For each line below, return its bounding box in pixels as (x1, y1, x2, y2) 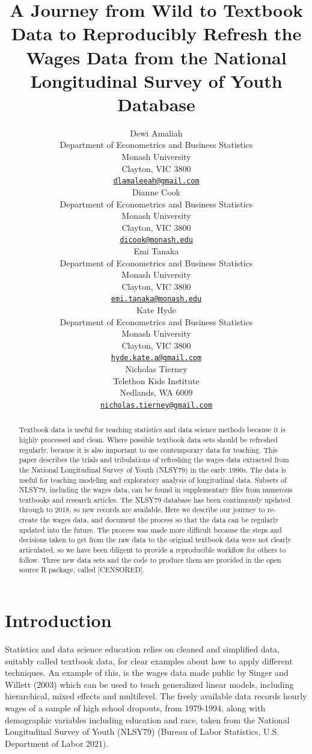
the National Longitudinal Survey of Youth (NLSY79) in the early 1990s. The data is (19, 464, 286, 474)
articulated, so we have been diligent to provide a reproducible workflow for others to (19, 545, 286, 555)
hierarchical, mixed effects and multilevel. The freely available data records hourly (5, 690, 307, 702)
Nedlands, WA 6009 (120, 386, 193, 399)
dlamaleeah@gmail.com (113, 177, 200, 186)
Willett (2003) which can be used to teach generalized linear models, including (5, 678, 294, 690)
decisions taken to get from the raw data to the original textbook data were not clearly (19, 535, 292, 545)
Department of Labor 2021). (5, 737, 109, 749)
